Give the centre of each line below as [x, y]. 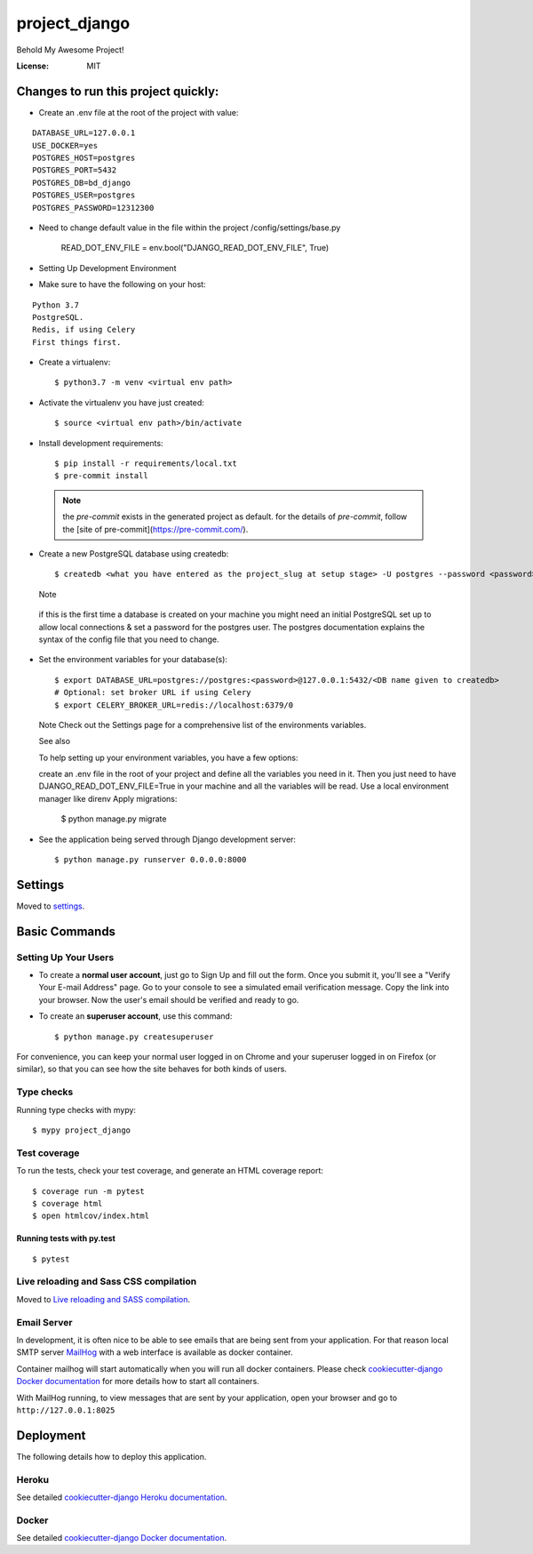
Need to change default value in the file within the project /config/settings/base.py [190, 228]
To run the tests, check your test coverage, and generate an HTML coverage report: [170, 1171]
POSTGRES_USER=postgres [84, 195]
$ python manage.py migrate [114, 819]
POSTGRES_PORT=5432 [75, 170]
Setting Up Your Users [65, 957]
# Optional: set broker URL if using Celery [153, 693]
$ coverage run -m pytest [89, 1191]
